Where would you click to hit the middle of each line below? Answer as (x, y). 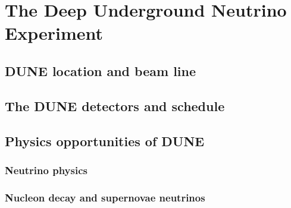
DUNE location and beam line (101, 70)
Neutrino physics (46, 170)
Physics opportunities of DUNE (105, 141)
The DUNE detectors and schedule (115, 105)
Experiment (54, 33)
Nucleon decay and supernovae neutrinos (105, 197)
